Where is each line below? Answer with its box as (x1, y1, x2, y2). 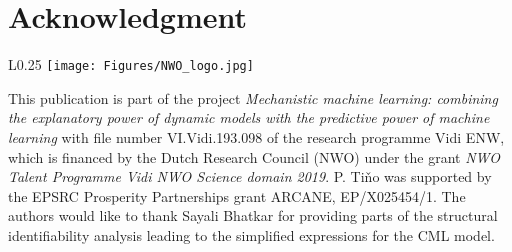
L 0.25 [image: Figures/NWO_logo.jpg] (8, 54, 254, 75)
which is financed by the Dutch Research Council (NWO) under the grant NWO (8, 146, 500, 167)
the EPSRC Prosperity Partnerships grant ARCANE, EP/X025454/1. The (8, 185, 466, 206)
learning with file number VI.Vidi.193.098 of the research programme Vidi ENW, (8, 126, 505, 147)
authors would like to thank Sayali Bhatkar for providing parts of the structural (8, 205, 498, 226)
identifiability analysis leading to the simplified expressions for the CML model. (8, 224, 495, 245)
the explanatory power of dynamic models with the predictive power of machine (8, 107, 490, 128)
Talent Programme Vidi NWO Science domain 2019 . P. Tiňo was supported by (8, 166, 492, 187)
